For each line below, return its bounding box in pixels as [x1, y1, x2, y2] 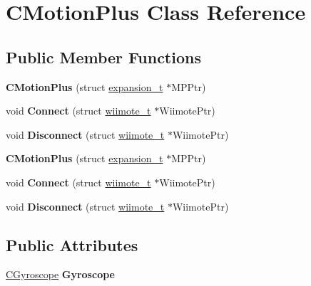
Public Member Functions [6, 46, 201, 68]
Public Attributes [6, 233, 138, 255]
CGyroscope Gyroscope [6, 267, 115, 282]
